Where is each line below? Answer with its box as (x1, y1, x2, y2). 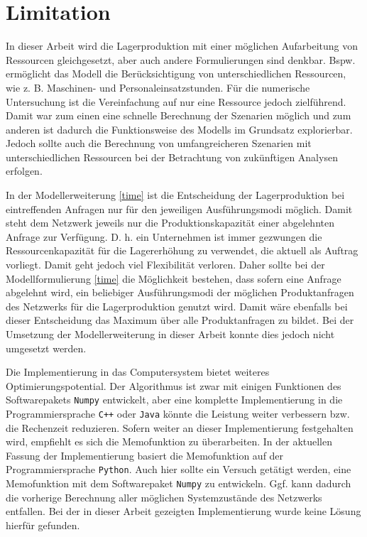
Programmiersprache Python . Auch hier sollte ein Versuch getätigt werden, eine (6, 462, 351, 477)
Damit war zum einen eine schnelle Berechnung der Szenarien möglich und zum (6, 108, 351, 123)
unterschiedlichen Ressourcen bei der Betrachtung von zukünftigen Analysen (6, 149, 338, 164)
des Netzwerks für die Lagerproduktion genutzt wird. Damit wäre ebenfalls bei (6, 298, 348, 313)
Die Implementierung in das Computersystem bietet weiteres (6, 364, 270, 379)
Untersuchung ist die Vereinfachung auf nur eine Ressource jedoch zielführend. (6, 94, 346, 109)
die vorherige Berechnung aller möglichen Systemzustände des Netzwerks (6, 489, 322, 504)
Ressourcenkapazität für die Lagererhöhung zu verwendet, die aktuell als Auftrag (6, 243, 358, 258)
